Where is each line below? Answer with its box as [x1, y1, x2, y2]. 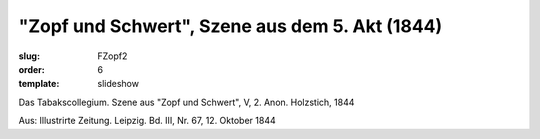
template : [18, 78, 60, 90]
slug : [18, 50, 40, 62]
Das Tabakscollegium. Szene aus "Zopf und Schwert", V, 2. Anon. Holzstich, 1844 [18, 96, 355, 108]
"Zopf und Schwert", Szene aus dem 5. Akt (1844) [18, 15, 443, 37]
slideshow [97, 78, 140, 90]
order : [18, 63, 45, 75]
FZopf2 [97, 50, 128, 62]
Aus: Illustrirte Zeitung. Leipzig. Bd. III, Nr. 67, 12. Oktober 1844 [18, 115, 276, 127]
